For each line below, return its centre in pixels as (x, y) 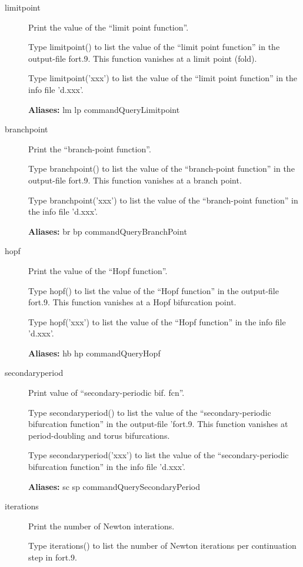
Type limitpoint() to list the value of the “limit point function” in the (154, 47)
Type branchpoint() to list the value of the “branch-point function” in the (162, 169)
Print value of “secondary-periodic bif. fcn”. (106, 393)
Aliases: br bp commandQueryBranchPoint (108, 231)
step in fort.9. (53, 557)
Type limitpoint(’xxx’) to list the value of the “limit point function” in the (163, 78)
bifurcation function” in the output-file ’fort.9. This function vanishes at (158, 424)
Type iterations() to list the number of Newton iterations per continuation (162, 546)
